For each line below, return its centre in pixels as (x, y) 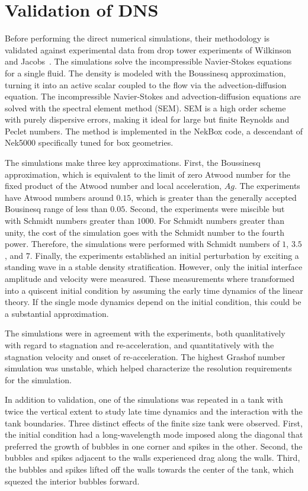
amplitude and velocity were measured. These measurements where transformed (150, 278)
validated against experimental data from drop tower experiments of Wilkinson (148, 49)
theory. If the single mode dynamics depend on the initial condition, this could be (153, 302)
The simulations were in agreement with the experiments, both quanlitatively (145, 333)
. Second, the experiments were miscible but (205, 209)
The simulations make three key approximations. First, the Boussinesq (133, 163)
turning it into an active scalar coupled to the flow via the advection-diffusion (146, 84)
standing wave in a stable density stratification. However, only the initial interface (154, 267)
